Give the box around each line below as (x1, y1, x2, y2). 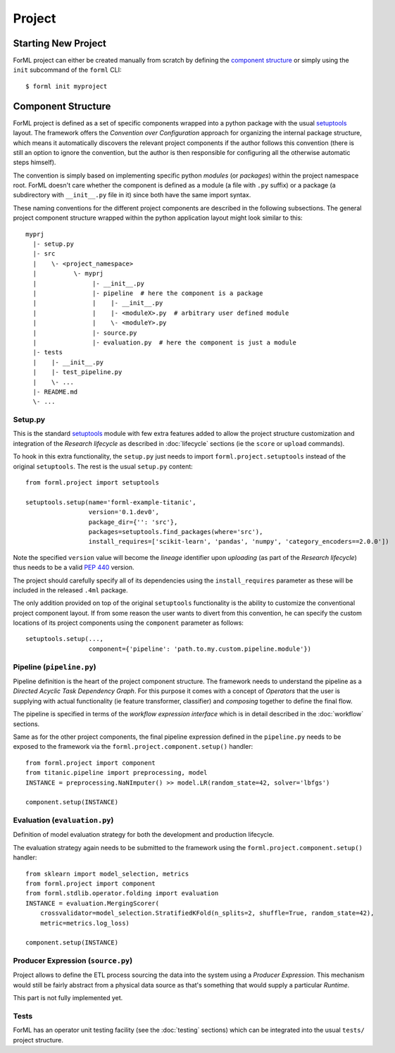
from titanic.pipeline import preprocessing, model (25, 768, 208, 777)
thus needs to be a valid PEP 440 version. (13, 563, 134, 572)
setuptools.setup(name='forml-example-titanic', (25, 498, 196, 506)
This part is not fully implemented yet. (13, 994, 123, 1002)
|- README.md (32, 387, 78, 396)
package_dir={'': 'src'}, (88, 518, 178, 526)
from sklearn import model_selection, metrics (25, 870, 189, 878)
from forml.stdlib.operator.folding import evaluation (25, 890, 219, 897)
